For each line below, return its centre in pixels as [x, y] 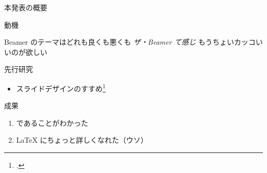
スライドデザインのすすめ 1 [61, 87]
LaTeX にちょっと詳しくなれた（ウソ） [82, 140]
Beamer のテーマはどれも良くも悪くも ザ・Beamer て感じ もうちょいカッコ [130, 42]
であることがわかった [52, 122]
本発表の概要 [26, 7]
